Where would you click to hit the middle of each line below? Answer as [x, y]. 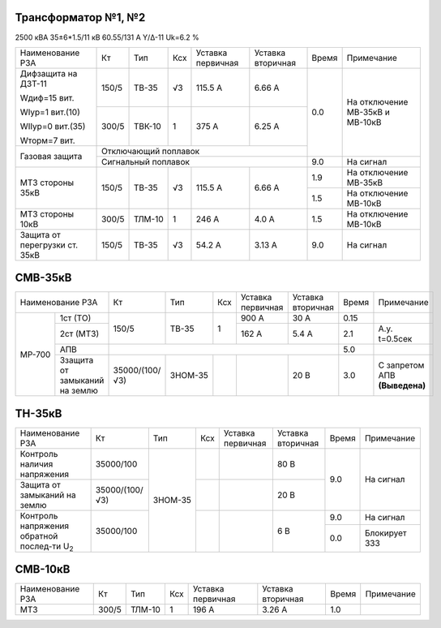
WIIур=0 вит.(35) [53, 126]
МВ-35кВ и [368, 112]
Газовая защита [51, 157]
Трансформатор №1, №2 [80, 17]
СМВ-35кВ [43, 278]
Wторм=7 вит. [48, 140]
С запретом [401, 365]
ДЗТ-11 [34, 84]
